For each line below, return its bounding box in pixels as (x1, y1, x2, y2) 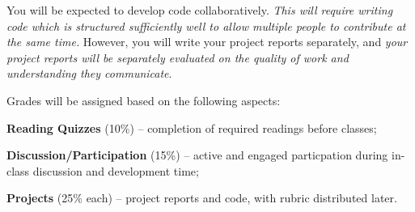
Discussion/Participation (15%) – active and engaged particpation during (6, 146, 388, 163)
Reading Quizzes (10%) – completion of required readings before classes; (6, 119, 377, 136)
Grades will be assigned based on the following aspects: (6, 91, 281, 108)
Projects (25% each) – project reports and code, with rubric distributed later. (6, 189, 397, 206)
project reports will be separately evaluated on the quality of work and (6, 49, 349, 66)
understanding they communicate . (6, 65, 172, 82)
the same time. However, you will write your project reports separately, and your (6, 33, 408, 50)
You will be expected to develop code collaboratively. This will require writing (6, 2, 393, 18)
